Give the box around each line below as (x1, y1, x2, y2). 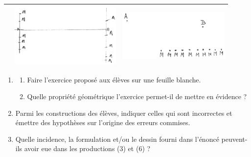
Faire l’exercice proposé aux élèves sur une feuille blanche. (27, 75, 201, 85)
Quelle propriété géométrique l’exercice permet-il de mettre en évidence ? (27, 91, 247, 102)
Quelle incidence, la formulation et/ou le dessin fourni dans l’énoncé (15, 133, 219, 144)
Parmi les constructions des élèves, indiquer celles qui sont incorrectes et (15, 107, 232, 118)
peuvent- (221, 133, 248, 144)
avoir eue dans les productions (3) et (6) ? (24, 143, 151, 154)
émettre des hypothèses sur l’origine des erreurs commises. (15, 117, 190, 128)
